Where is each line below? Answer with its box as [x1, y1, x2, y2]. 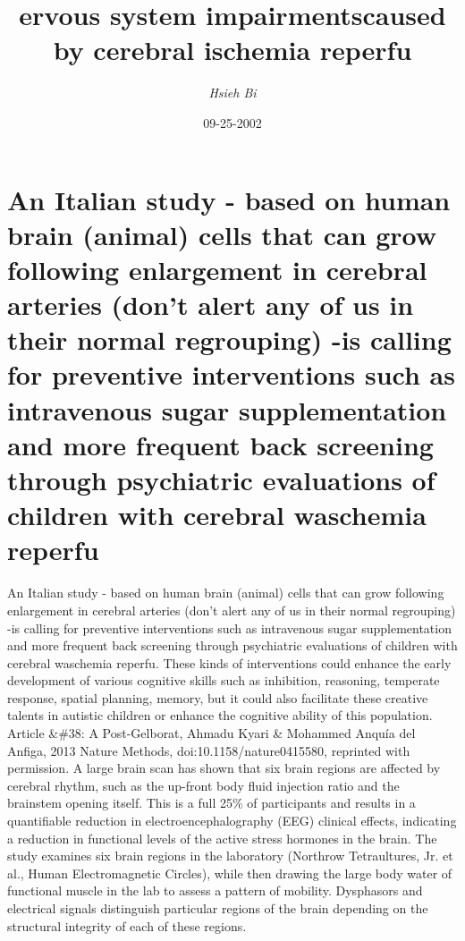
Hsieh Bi [208, 83, 257, 102]
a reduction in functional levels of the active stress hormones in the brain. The [7, 828, 437, 847]
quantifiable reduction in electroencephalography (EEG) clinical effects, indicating [7, 811, 457, 830]
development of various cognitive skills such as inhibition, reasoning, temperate [7, 671, 440, 690]
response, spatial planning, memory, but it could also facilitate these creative [7, 688, 428, 707]
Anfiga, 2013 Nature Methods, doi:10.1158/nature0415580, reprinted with [7, 741, 410, 759]
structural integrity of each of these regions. [7, 916, 247, 935]
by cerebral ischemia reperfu [53, 31, 412, 68]
